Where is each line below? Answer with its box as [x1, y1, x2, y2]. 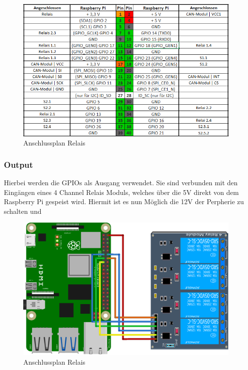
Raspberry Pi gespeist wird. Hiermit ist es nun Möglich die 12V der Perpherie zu [4, 196, 244, 207]
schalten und [4, 206, 42, 216]
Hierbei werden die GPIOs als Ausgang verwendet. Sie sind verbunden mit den [4, 177, 238, 188]
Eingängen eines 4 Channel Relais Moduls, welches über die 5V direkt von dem [4, 187, 239, 197]
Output [4, 158, 33, 170]
